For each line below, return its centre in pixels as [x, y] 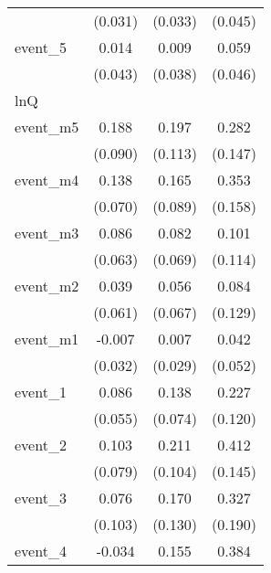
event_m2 [47, 286]
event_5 [41, 47]
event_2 [41, 445]
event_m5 [47, 127]
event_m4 [47, 180]
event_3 [41, 498]
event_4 [41, 551]
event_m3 [47, 233]
